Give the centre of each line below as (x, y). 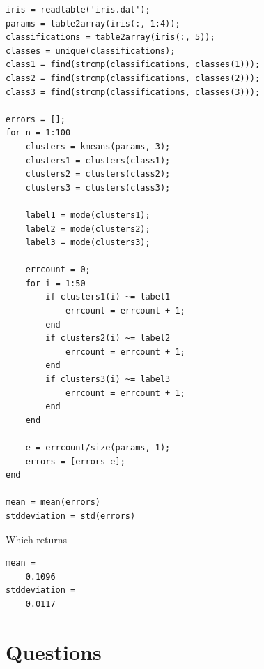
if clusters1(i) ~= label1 (108, 297)
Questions (54, 651)
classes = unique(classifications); (91, 51)
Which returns (37, 539)
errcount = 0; (58, 270)
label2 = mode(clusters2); (88, 229)
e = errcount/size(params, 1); (98, 448)
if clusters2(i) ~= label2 (108, 338)
